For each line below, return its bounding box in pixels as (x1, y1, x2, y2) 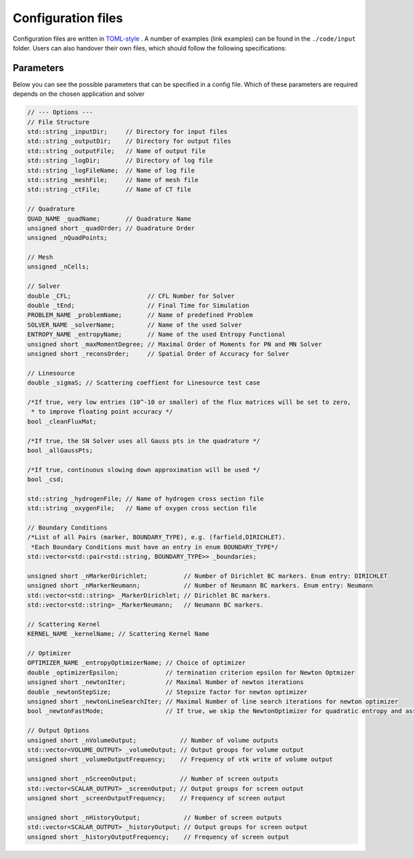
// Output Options (27, 727, 90, 734)
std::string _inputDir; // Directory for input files (27, 128, 228, 135)
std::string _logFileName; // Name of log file (27, 166, 195, 174)
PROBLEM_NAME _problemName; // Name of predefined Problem (27, 311, 253, 319)
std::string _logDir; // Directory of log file (27, 157, 213, 165)
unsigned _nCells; (27, 263, 90, 271)
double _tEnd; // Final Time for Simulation (27, 302, 250, 310)
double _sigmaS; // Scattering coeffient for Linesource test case (27, 379, 261, 387)
